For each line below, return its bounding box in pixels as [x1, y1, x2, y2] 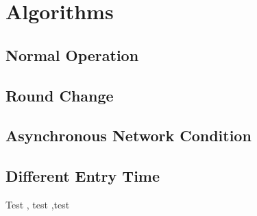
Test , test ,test [5, 197, 70, 211]
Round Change [5, 84, 114, 106]
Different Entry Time [5, 165, 160, 187]
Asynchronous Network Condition [5, 125, 252, 146]
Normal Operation [5, 44, 139, 65]
